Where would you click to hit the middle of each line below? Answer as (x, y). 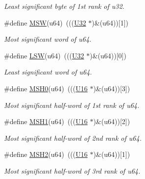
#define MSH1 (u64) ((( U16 (46, 121)
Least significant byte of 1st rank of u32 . (64, 6)
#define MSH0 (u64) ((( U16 (46, 88)
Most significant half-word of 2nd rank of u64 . (73, 138)
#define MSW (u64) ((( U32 (45, 22)
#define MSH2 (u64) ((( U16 (46, 154)
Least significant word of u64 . (48, 72)
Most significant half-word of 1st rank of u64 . (72, 105)
